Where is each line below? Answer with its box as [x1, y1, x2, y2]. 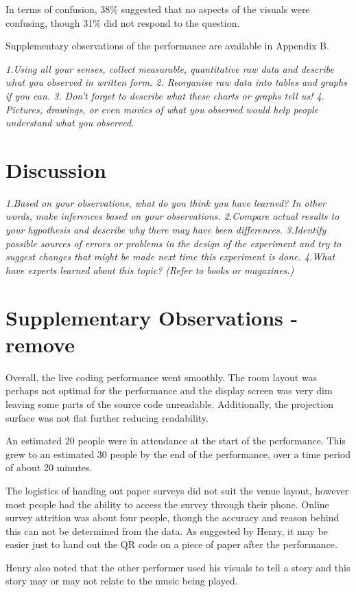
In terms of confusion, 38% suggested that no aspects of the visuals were [5, 2, 310, 16]
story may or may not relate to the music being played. [5, 573, 238, 588]
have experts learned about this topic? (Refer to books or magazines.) [5, 262, 294, 277]
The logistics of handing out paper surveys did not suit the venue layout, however [5, 483, 349, 497]
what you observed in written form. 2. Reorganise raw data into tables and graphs [5, 75, 347, 89]
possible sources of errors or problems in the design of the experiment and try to [5, 236, 342, 250]
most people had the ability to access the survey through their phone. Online [5, 497, 329, 511]
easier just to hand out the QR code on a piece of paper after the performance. [5, 537, 337, 551]
